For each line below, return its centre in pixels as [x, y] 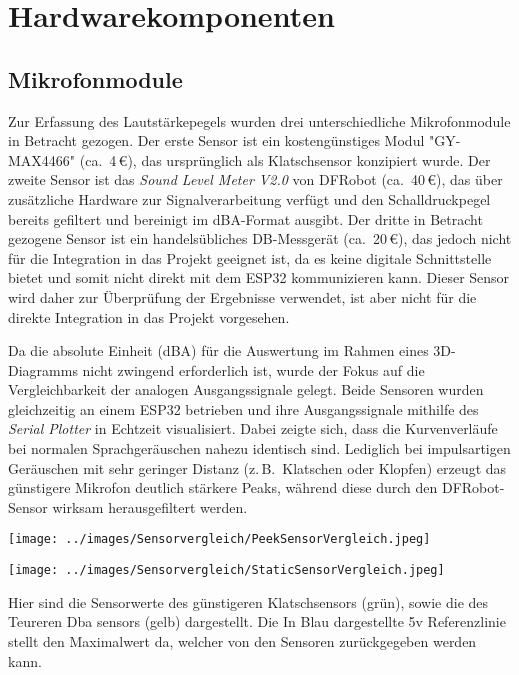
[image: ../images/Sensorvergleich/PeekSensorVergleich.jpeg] [219, 539]
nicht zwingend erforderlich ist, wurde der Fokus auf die [253, 369]
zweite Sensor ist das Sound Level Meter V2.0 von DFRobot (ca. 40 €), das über [255, 179]
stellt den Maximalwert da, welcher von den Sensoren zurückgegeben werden [242, 640]
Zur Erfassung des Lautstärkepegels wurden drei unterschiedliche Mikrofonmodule [259, 120]
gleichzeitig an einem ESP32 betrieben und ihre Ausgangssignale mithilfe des [243, 408]
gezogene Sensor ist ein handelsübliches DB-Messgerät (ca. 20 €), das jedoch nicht [260, 238]
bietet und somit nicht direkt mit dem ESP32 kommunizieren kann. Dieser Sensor [259, 277]
